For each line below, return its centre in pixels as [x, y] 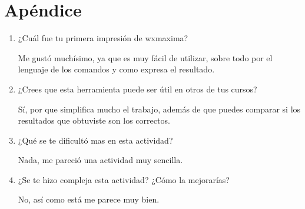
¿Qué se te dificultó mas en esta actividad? [95, 140]
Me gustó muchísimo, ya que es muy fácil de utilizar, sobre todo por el [145, 57]
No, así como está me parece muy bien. [89, 199]
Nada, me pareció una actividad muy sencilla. [100, 160]
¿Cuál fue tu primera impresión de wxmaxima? [103, 38]
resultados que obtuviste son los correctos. [94, 120]
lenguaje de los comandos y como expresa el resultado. [116, 69]
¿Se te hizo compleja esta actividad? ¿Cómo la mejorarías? [124, 179]
